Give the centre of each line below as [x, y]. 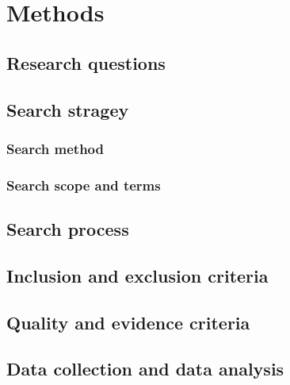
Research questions [86, 62]
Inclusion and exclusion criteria [137, 275]
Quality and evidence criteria [128, 322]
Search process [68, 229]
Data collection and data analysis [145, 369]
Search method [55, 148]
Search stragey [68, 109]
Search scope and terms [84, 185]
